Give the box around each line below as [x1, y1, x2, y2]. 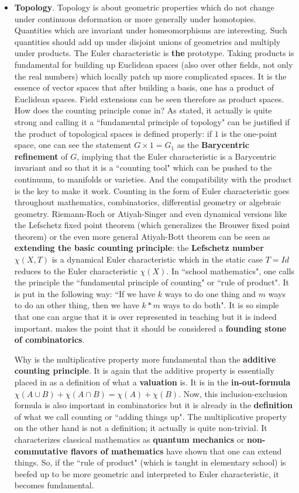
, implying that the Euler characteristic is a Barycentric [77, 150, 277, 162]
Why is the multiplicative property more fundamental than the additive [14, 353, 276, 365]
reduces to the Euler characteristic [14, 264, 138, 277]
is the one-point [221, 127, 278, 139]
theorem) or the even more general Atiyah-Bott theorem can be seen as [14, 230, 270, 242]
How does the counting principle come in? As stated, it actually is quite [14, 104, 272, 116]
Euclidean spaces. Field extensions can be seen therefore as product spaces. [14, 92, 284, 105]
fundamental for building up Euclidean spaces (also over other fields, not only [14, 58, 293, 70]
